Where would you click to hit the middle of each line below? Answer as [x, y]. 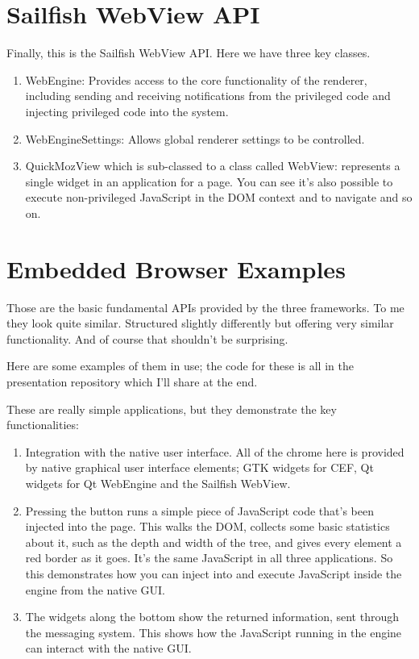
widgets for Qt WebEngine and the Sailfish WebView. [158, 483]
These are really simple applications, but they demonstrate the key [172, 409]
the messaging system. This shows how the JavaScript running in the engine [214, 632]
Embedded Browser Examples [176, 268]
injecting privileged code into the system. [127, 111]
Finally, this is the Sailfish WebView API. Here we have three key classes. [189, 53]
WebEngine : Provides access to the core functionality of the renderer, [196, 79]
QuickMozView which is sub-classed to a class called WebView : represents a [213, 166]
